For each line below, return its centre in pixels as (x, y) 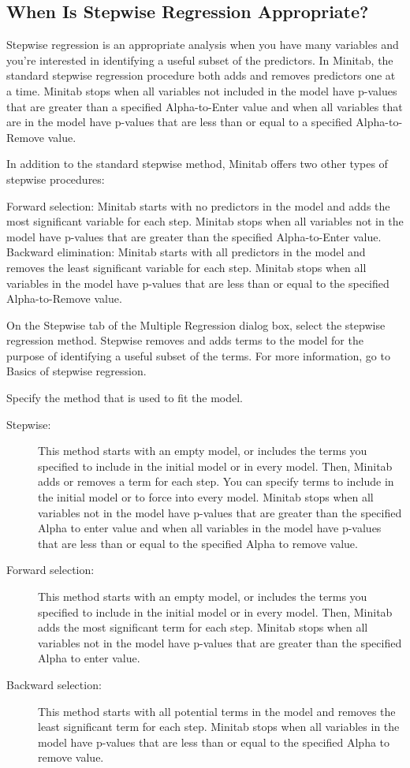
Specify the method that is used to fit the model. (125, 398)
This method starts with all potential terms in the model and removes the (217, 711)
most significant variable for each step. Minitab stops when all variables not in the (205, 221)
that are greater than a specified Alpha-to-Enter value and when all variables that (205, 106)
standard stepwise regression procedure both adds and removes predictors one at (201, 75)
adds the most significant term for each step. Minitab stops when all (203, 627)
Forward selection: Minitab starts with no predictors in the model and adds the (198, 205)
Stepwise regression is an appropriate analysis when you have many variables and (203, 45)
